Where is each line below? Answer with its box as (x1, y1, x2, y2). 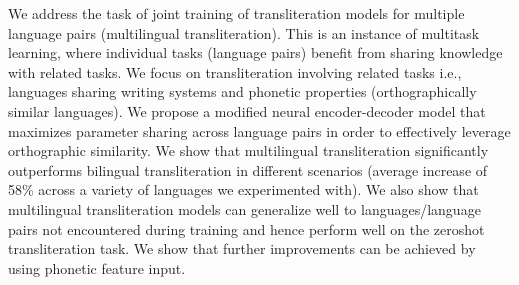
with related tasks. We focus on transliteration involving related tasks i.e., (8, 61, 462, 82)
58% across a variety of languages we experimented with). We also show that (8, 179, 479, 200)
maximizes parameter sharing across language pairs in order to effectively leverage (8, 120, 511, 141)
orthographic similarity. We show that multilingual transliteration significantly (8, 140, 489, 161)
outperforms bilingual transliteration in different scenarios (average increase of (8, 159, 488, 180)
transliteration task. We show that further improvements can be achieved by (8, 238, 476, 259)
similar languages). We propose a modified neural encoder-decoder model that (8, 100, 486, 121)
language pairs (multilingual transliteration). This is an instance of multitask (8, 22, 480, 43)
